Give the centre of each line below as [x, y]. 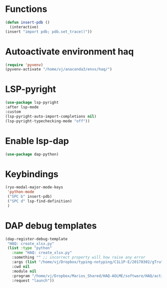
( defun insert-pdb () [28, 22]
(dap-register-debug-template [37, 239]
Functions [26, 9]
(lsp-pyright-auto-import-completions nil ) [51, 116]
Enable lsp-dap [37, 141]
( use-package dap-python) [32, 154]
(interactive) [24, 27]
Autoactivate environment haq [70, 51]
